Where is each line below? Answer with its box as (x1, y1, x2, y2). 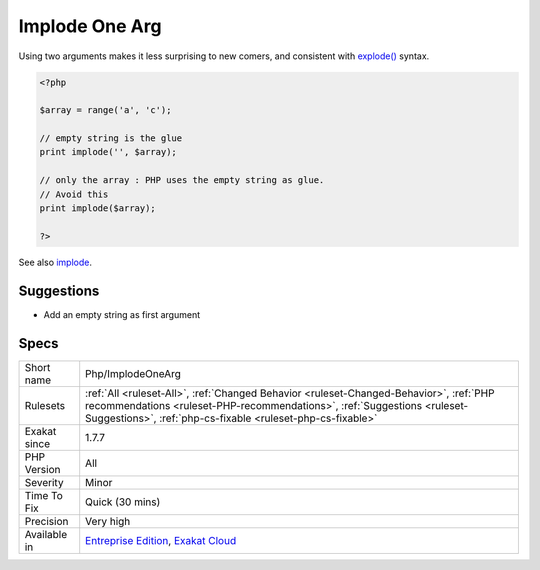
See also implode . (18, 256, 93, 268)
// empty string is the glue (39, 133, 183, 144)
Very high (85, 514, 131, 528)
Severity (24, 475, 64, 489)
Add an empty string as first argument (43, 308, 201, 320)
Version (24, 462, 61, 476)
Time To (24, 488, 64, 502)
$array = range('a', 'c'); (39, 105, 172, 116)
